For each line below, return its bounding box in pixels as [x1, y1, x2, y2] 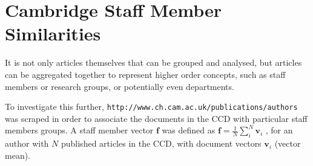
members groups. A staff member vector [5, 124, 154, 136]
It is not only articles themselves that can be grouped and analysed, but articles [5, 56, 302, 69]
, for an [265, 124, 293, 136]
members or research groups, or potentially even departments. [5, 80, 234, 92]
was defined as [162, 124, 216, 136]
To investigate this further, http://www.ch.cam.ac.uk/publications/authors [5, 100, 298, 113]
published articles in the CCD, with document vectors [61, 137, 262, 150]
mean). [5, 148, 30, 161]
